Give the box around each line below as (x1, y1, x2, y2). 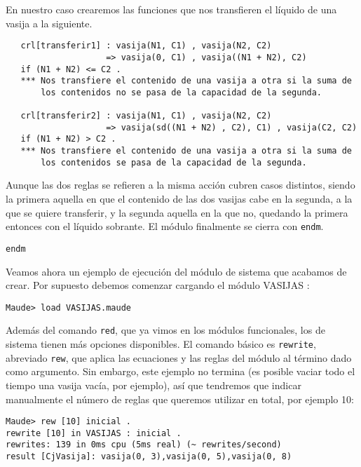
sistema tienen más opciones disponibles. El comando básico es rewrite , (6, 337, 316, 351)
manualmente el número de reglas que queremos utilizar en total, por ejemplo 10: (6, 391, 354, 406)
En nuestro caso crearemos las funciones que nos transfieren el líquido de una (6, 2, 337, 16)
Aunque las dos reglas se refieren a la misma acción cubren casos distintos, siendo (6, 177, 355, 192)
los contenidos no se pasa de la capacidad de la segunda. (41, 87, 322, 97)
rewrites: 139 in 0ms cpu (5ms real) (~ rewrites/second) (6, 440, 282, 450)
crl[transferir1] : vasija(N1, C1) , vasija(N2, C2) (20, 41, 272, 51)
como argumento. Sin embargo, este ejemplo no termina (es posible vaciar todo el (6, 364, 355, 379)
